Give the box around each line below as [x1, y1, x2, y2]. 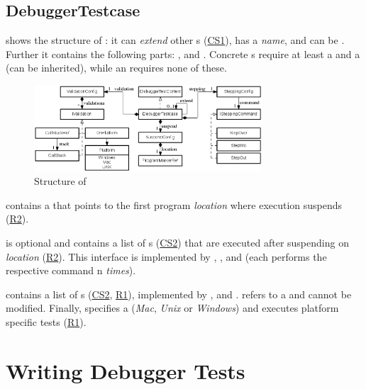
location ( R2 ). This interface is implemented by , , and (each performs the [6, 249, 327, 264]
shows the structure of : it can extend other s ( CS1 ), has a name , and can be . [6, 33, 345, 47]
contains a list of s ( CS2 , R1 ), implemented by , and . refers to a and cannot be [6, 286, 352, 301]
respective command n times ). [6, 263, 136, 278]
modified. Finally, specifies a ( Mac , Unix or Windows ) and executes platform [6, 300, 339, 315]
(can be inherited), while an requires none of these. [6, 60, 227, 75]
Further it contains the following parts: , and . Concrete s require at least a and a [6, 46, 360, 61]
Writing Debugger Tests [6, 356, 245, 385]
